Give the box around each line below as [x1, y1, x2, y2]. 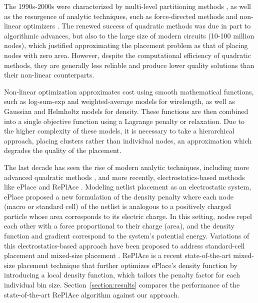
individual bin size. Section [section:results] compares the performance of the [4, 279, 240, 290]
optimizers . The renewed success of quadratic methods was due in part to [23, 20, 251, 31]
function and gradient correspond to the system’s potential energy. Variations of [4, 230, 249, 241]
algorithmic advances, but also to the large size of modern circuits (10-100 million [4, 30, 254, 40]
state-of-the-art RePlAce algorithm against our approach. [4, 289, 179, 299]
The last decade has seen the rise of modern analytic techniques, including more [4, 161, 249, 172]
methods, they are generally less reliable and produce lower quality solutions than [4, 59, 254, 70]
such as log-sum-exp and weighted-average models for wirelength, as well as [4, 96, 235, 106]
